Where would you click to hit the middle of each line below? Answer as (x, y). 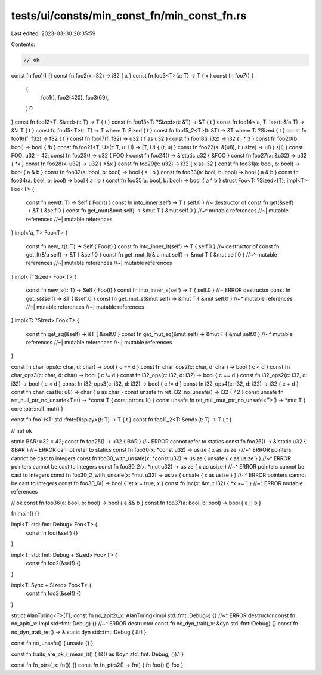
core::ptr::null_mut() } (37, 408)
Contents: (23, 44)
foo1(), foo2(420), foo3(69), (75, 97)
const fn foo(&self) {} (52, 533)
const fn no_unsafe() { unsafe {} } (52, 643)
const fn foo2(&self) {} (54, 563)
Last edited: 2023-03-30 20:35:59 (53, 33)
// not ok (21, 430)
